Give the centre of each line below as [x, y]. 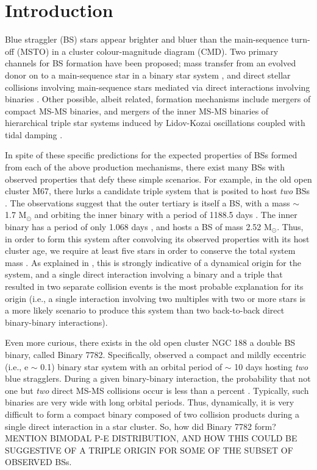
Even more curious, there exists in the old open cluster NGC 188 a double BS [150, 342]
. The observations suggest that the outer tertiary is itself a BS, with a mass [148, 202]
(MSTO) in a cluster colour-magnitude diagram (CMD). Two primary [148, 51]
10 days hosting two [271, 366]
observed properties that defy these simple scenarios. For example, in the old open [158, 179]
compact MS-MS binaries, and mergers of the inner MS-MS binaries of [137, 110]
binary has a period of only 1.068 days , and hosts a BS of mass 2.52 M [138, 227]
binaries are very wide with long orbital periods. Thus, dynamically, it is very [150, 402]
